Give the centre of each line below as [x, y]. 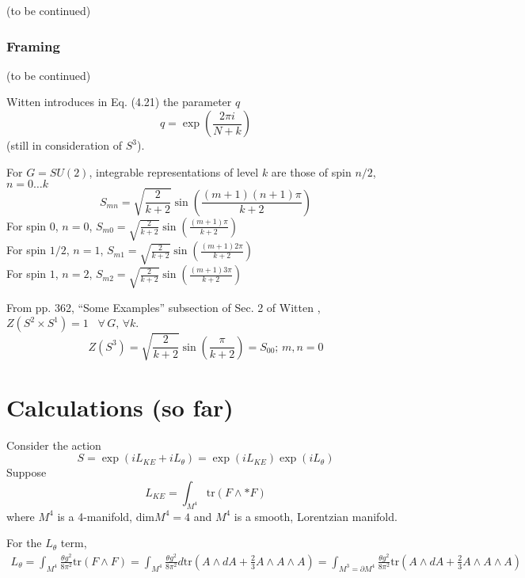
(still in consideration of [65, 145]
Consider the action [54, 445]
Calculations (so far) [120, 407]
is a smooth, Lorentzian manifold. [316, 516]
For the [24, 543]
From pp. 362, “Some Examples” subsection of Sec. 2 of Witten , [164, 307]
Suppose [27, 472]
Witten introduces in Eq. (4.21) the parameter [119, 102]
